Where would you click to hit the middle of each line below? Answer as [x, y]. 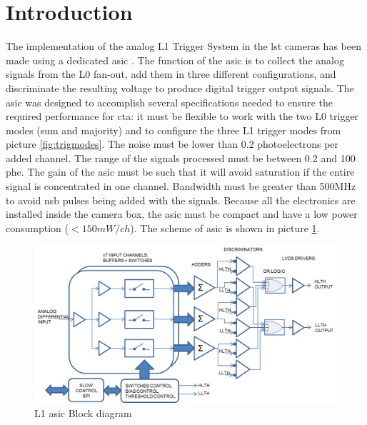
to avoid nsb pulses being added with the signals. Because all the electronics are [181, 200]
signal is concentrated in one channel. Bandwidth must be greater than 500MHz [181, 186]
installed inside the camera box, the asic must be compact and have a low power [182, 214]
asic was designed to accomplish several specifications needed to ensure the [169, 102]
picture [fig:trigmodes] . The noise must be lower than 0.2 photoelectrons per [172, 144]
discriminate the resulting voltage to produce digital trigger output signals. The [180, 87]
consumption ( [37, 227]
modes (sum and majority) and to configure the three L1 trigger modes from [174, 130]
